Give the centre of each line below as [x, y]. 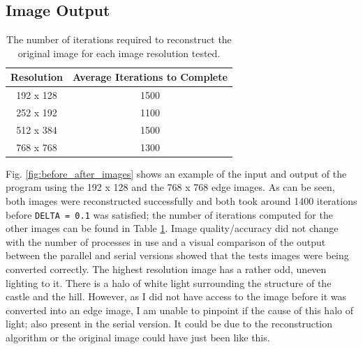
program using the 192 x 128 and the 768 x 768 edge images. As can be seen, [170, 187]
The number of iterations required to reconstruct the [119, 39]
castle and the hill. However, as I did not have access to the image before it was [176, 296]
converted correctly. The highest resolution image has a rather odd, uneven [166, 269]
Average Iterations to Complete [150, 77]
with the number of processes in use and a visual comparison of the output [166, 241]
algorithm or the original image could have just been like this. [138, 338]
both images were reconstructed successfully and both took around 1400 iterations [181, 201]
